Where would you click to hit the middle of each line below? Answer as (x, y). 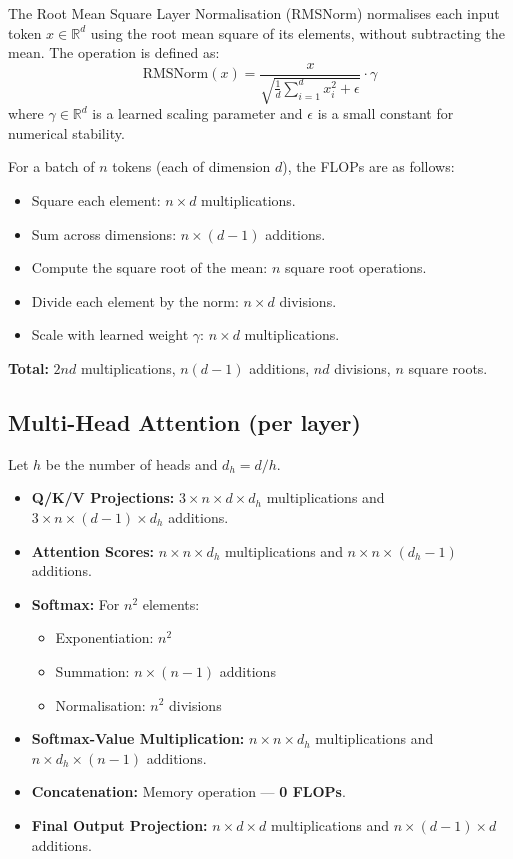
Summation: (92, 670)
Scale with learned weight (110, 334)
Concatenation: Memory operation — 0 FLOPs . (188, 791)
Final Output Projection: (119, 824)
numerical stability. (66, 132)
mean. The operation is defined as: (114, 52)
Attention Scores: (92, 550)
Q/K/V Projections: (103, 497)
